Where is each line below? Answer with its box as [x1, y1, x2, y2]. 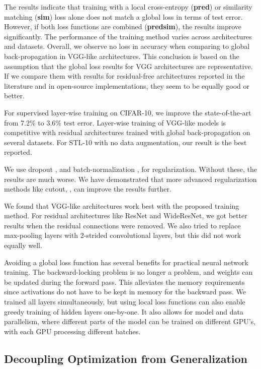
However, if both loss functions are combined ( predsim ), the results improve [4, 21, 241, 32]
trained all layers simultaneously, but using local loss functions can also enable [4, 296, 245, 307]
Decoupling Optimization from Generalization [4, 350, 247, 366]
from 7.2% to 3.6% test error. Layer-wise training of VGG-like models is [4, 117, 226, 128]
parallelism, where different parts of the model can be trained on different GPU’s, [4, 316, 256, 327]
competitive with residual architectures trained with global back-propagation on [4, 127, 250, 138]
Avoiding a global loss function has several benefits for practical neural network [4, 257, 248, 267]
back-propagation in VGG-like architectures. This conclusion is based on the [4, 50, 239, 61]
